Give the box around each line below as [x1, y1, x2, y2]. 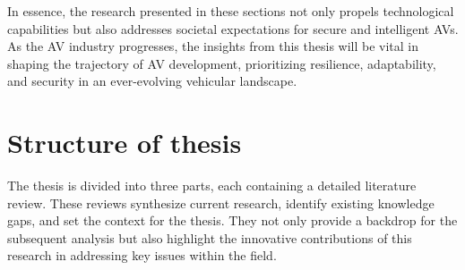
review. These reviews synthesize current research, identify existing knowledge [7, 193, 435, 212]
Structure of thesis [7, 124, 242, 161]
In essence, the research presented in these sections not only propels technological [7, 2, 454, 20]
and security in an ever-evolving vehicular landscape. [7, 72, 297, 90]
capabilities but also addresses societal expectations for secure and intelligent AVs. [7, 19, 459, 38]
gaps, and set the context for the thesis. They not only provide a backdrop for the [7, 211, 458, 230]
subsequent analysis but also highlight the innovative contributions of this [7, 228, 412, 247]
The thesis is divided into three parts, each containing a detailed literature [7, 176, 417, 195]
